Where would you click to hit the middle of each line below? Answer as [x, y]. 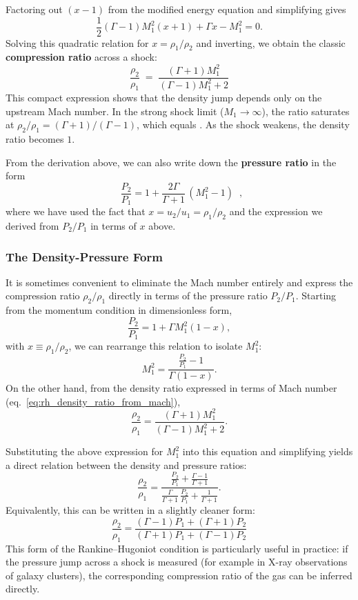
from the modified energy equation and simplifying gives [227, 9]
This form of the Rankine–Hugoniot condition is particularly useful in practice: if [177, 548]
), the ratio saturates [306, 111]
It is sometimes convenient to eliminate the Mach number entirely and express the [179, 282]
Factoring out [34, 9]
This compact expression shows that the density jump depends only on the [164, 97]
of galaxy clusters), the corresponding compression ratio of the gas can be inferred [179, 575]
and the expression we [276, 211]
